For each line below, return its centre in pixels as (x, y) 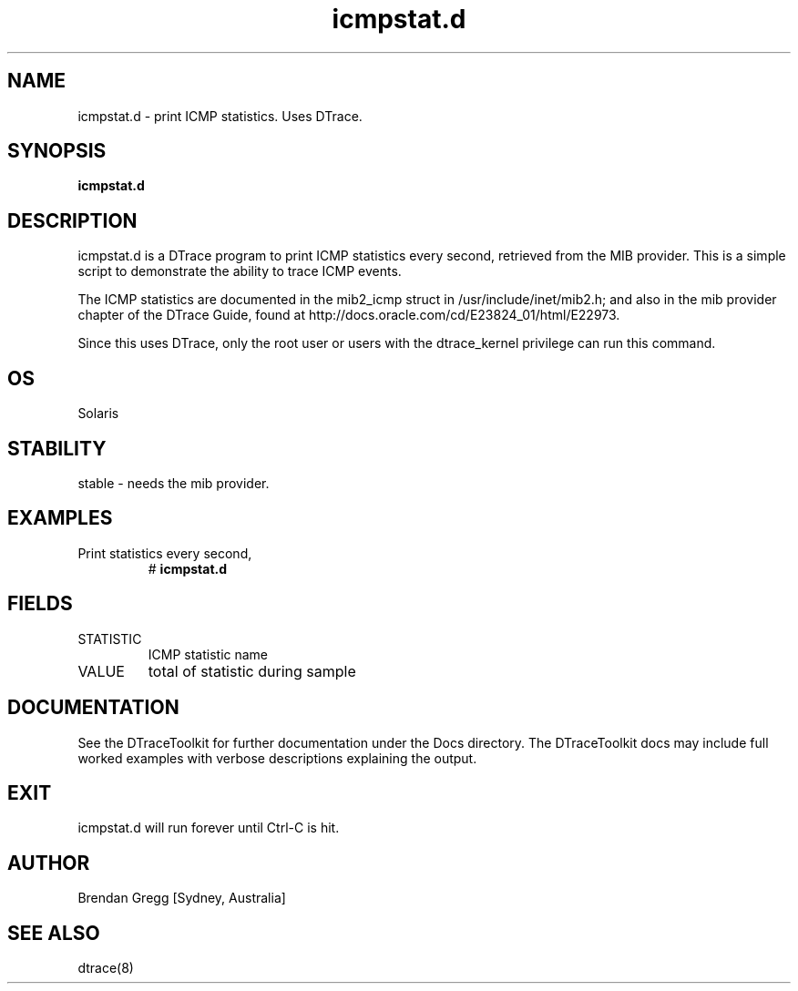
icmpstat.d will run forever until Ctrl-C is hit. (209, 828)
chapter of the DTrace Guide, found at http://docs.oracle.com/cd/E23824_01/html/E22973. (349, 315)
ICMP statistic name (208, 654)
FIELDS (40, 604)
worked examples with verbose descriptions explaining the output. (277, 758)
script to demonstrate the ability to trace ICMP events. (240, 271)
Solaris (98, 414)
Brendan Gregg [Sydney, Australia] (182, 898)
